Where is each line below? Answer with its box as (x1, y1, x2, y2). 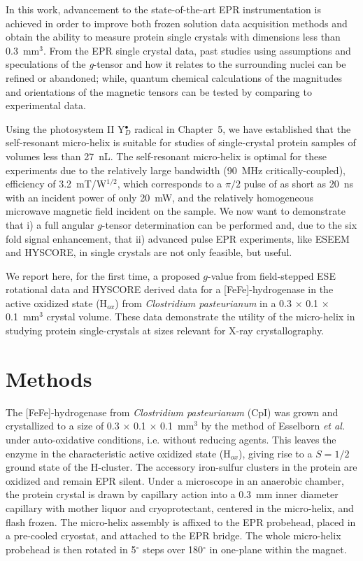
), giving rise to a (238, 446, 313, 460)
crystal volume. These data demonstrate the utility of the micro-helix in (46, 309, 355, 324)
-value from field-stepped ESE (208, 268, 336, 283)
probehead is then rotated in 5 (6, 541, 136, 556)
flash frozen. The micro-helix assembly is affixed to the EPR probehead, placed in (6, 514, 356, 529)
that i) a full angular (6, 217, 94, 232)
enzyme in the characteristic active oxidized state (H (6, 446, 231, 460)
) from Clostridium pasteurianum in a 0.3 (115, 295, 292, 310)
